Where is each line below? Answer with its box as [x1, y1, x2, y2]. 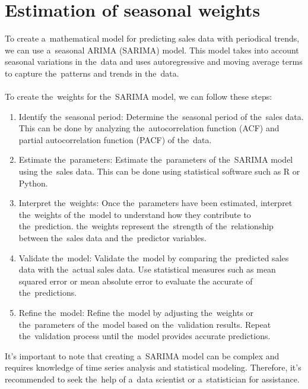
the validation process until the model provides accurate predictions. [18, 330, 271, 342]
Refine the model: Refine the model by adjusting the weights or [18, 306, 254, 318]
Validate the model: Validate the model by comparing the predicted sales [18, 251, 289, 264]
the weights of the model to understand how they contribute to [18, 208, 251, 220]
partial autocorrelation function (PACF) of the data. [18, 133, 212, 146]
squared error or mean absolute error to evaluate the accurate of [18, 274, 253, 287]
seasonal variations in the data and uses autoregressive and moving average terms [5, 55, 303, 68]
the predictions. [18, 286, 77, 299]
